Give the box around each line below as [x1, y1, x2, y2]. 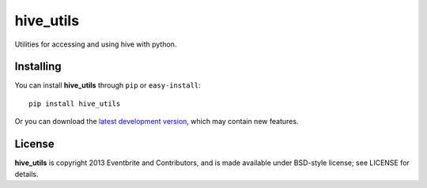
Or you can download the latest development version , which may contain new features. [14, 117, 299, 126]
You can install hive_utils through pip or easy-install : [14, 81, 201, 90]
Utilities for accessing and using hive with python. [14, 39, 177, 49]
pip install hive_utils [28, 99, 121, 108]
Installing [14, 60, 62, 73]
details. [14, 169, 39, 179]
